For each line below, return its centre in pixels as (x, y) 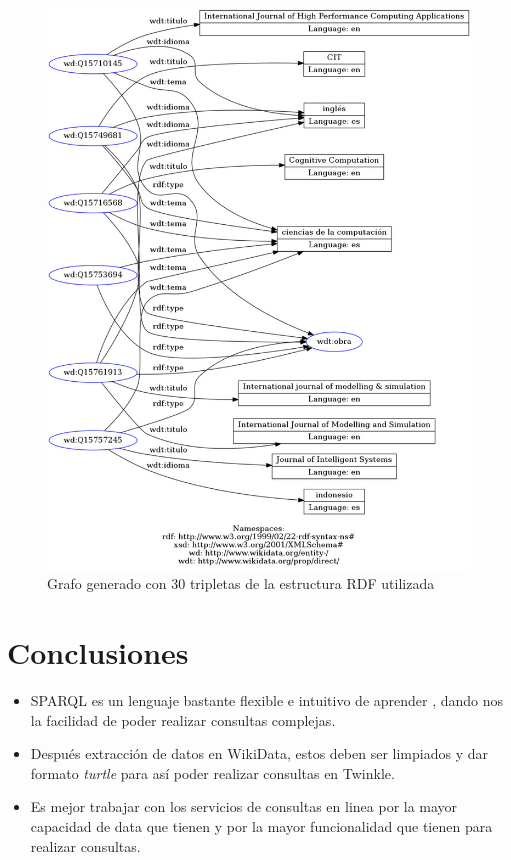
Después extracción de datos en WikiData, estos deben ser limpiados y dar (259, 753)
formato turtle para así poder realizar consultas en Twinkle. (212, 772)
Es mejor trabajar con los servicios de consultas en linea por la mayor (244, 806)
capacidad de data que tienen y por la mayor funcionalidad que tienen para (261, 825)
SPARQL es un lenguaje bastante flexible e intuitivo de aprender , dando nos (267, 699)
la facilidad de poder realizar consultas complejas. (183, 719)
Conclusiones (98, 652)
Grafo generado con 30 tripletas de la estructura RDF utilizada (241, 583)
